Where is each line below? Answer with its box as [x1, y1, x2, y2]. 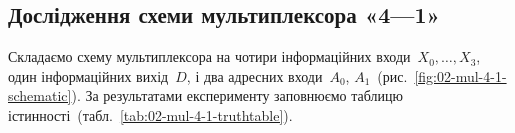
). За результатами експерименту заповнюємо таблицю [71, 85, 403, 106]
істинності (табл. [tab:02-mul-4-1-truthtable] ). [8, 104, 293, 125]
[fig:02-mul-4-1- [414, 65, 507, 86]
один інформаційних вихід [8, 65, 169, 86]
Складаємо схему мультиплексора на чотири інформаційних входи [8, 46, 411, 67]
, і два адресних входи [186, 65, 323, 86]
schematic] [8, 85, 72, 106]
